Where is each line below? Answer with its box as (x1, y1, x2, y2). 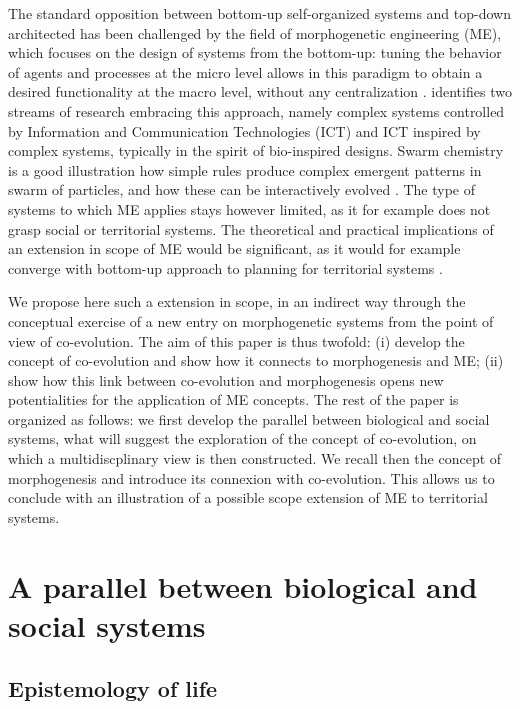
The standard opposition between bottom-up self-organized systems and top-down (8, 3, 511, 23)
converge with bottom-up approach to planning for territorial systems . (8, 257, 443, 278)
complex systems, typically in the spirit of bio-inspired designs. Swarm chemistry (8, 140, 504, 161)
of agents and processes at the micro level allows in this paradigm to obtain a (8, 61, 483, 82)
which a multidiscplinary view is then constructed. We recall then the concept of (8, 448, 502, 469)
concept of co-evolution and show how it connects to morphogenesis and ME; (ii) (8, 350, 504, 371)
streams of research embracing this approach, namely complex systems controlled (8, 100, 505, 121)
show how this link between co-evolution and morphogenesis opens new (8, 369, 444, 390)
